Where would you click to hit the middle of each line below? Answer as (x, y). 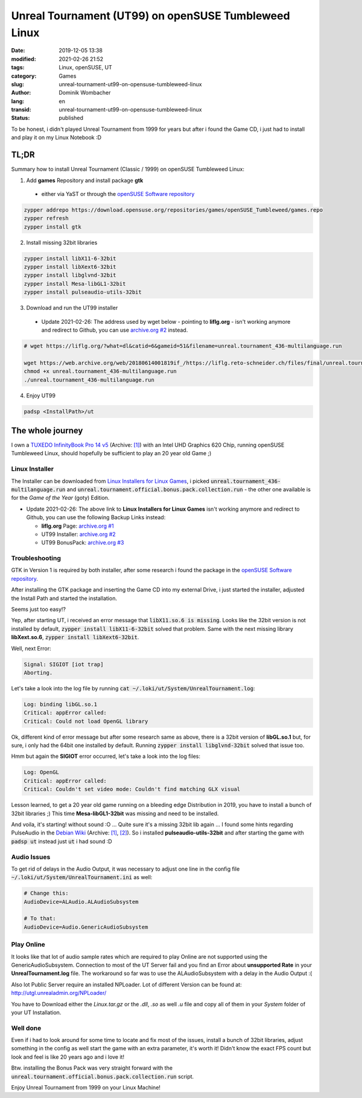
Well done (26, 1028)
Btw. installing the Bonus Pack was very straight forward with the (92, 1068)
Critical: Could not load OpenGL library (86, 721)
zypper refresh (46, 218)
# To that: (40, 919)
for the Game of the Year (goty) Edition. (60, 498)
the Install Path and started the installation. (64, 598)
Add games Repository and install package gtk (85, 180)
